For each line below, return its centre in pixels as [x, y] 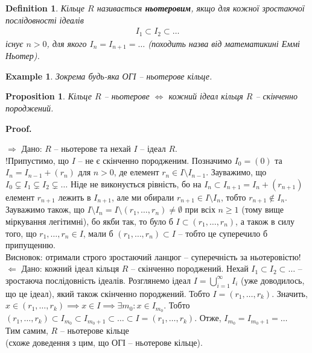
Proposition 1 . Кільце [49, 96]
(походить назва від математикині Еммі [224, 43]
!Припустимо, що [37, 160]
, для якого [67, 43]
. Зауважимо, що [236, 172]
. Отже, [208, 318]
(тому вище [263, 209]
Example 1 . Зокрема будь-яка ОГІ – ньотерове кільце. [109, 76]
